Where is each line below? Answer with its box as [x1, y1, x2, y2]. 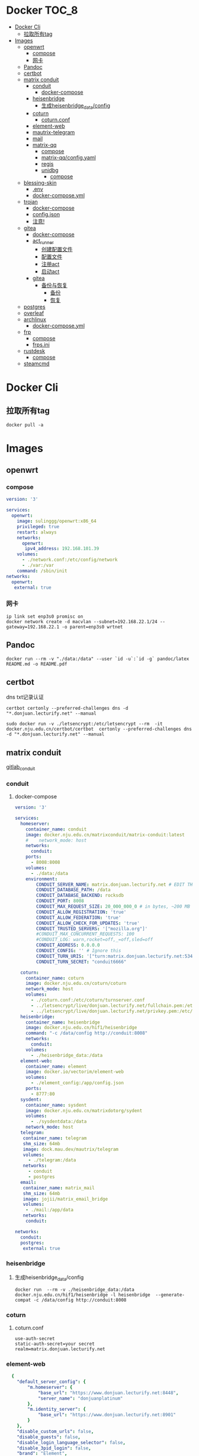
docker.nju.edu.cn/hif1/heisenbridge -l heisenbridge [14, 1291, 150, 1298]
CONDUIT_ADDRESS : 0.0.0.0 [36, 942, 100, 948]
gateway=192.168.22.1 [6, 624, 60, 630]
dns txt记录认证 [6, 693, 44, 701]
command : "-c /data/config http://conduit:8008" [25, 1030, 148, 1037]
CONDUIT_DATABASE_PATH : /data [36, 887, 111, 893]
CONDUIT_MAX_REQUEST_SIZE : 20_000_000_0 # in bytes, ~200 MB [36, 904, 191, 909]
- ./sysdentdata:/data [30, 1119, 87, 1125]
